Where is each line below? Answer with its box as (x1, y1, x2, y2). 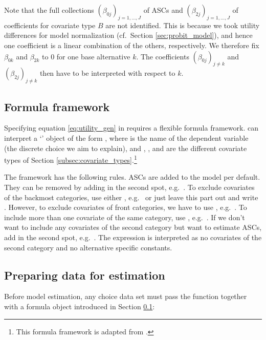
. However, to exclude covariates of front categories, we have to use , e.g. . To (4, 202, 247, 213)
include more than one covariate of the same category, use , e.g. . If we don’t (4, 211, 245, 222)
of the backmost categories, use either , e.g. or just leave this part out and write (4, 192, 258, 202)
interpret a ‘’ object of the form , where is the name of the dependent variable (4, 132, 249, 143)
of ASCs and (143, 5, 183, 15)
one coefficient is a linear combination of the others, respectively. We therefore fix (4, 39, 259, 50)
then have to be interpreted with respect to (39, 68, 175, 78)
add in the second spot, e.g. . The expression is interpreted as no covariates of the (4, 231, 262, 242)
